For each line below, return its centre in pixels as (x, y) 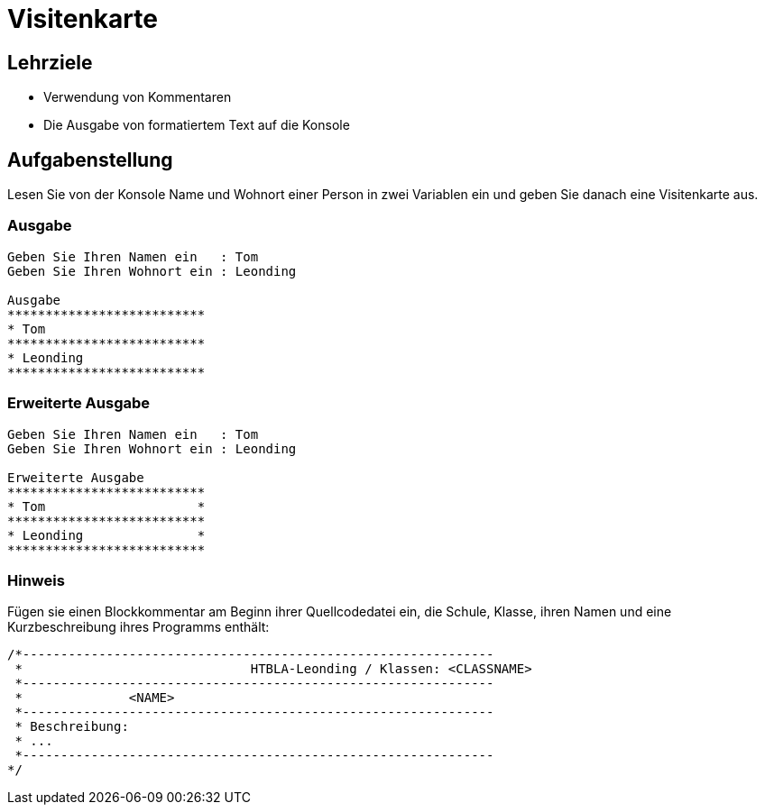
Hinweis (36, 580)
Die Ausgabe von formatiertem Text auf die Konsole (197, 125)
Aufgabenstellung (90, 160)
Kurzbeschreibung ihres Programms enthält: (138, 627)
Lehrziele (50, 62)
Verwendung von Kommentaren (138, 97)
